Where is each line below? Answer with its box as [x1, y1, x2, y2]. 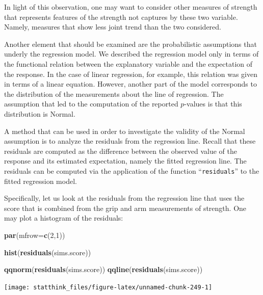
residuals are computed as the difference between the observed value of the [4, 145, 237, 156]
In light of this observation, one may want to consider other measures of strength [4, 2, 257, 12]
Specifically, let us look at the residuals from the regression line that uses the [4, 193, 245, 203]
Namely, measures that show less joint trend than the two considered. [4, 21, 221, 32]
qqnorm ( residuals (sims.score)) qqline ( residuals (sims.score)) [4, 264, 203, 275]
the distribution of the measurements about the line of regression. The [4, 88, 224, 99]
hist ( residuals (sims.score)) [4, 247, 91, 257]
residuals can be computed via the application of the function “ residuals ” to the [4, 165, 259, 176]
